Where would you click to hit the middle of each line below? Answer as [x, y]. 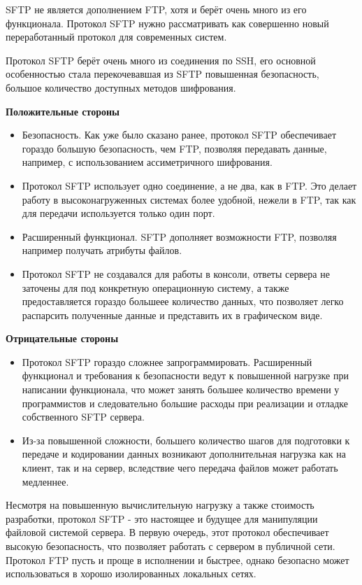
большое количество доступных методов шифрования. [121, 87]
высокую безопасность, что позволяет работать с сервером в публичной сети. [171, 546]
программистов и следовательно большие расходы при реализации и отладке [185, 403]
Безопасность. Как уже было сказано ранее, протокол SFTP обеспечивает [179, 135]
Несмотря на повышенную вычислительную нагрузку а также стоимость [160, 505]
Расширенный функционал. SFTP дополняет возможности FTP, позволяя [179, 236]
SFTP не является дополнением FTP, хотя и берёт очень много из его [156, 9]
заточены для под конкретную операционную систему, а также [155, 287]
